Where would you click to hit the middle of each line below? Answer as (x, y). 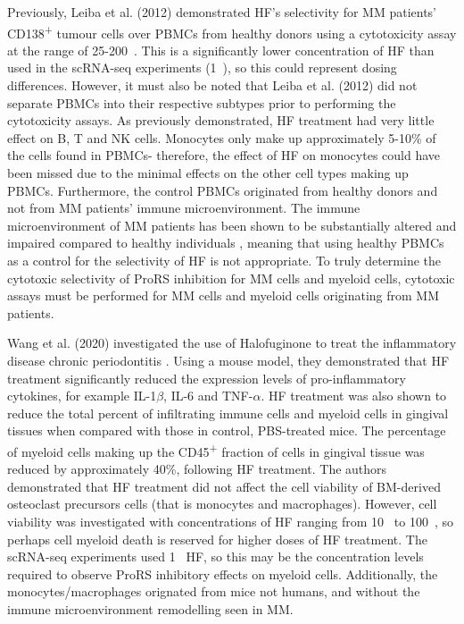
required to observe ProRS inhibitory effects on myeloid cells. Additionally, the (223, 573)
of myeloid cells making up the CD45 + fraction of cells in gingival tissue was (216, 450)
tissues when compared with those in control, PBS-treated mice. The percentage (227, 430)
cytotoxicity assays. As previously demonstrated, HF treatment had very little (221, 120)
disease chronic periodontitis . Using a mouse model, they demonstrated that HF (228, 360)
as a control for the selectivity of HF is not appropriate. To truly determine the (224, 260)
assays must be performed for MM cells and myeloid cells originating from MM (224, 295)
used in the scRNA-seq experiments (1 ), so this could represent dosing (202, 67)
